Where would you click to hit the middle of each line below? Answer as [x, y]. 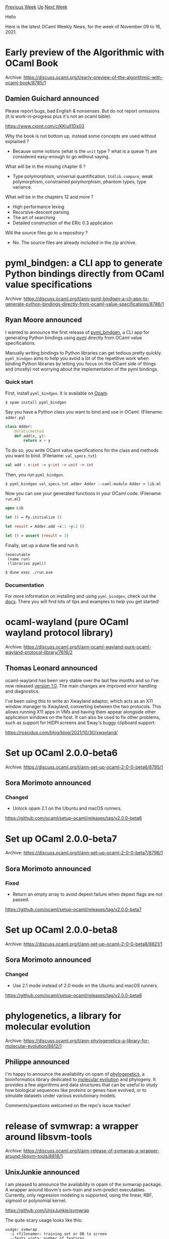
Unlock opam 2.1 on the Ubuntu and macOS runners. [67, 808]
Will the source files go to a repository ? [47, 232]
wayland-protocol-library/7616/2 [39, 652]
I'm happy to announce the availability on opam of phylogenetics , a [75, 1074]
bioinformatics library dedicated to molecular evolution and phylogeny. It [81, 1080]
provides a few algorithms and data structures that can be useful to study [81, 1085]
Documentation [25, 585]
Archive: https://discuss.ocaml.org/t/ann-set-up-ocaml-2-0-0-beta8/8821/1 [84, 944]
